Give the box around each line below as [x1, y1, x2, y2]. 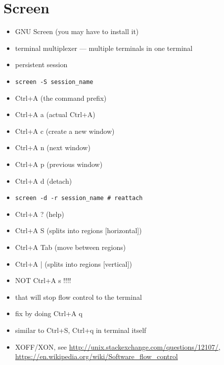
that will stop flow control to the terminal [15, 291, 142, 302]
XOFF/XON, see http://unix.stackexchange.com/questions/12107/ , [15, 341, 221, 352]
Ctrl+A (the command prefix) [15, 92, 107, 103]
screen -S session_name [15, 78, 93, 85]
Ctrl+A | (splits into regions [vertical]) [15, 258, 132, 269]
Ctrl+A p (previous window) [15, 159, 103, 169]
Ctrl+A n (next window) [15, 142, 90, 153]
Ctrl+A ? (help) [15, 208, 64, 219]
